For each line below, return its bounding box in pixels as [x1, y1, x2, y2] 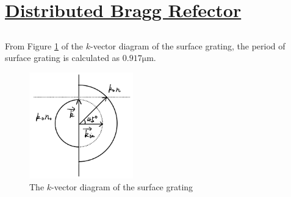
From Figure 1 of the [5, 39, 84, 52]
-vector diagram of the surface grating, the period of [90, 39, 286, 52]
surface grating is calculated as [5, 51, 120, 64]
